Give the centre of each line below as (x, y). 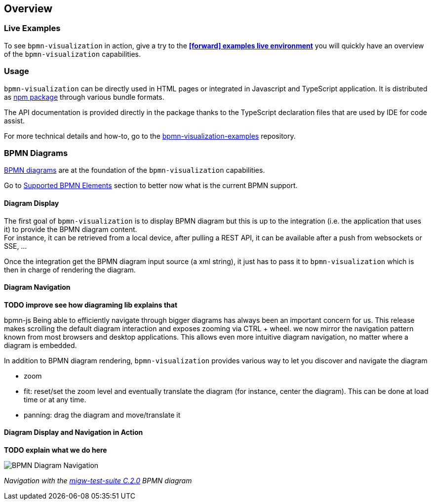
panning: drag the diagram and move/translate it (102, 415)
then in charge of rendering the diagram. (70, 270)
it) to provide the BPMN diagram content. (71, 229)
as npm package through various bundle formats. (84, 97)
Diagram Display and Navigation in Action (74, 432)
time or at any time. (55, 399)
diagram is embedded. (40, 345)
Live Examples (32, 28)
